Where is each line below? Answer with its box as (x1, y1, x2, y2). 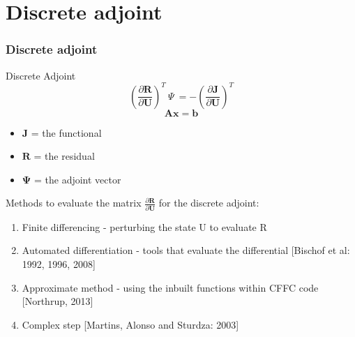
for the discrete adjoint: (158, 195, 259, 210)
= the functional (31, 125, 102, 140)
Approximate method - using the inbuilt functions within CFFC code (22, 280, 319, 294)
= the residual (33, 149, 95, 163)
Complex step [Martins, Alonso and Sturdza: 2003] (22, 317, 239, 331)
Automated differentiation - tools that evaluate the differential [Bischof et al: (22, 243, 350, 257)
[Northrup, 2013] (22, 294, 93, 308)
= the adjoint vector (33, 172, 121, 186)
